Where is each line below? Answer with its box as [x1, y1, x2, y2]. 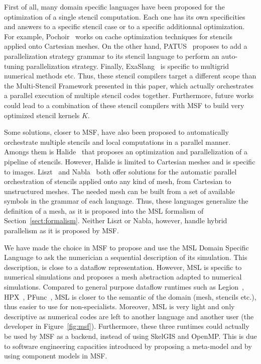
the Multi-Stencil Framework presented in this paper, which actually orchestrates [4, 80, 253, 90]
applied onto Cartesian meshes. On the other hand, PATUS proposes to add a [4, 41, 247, 51]
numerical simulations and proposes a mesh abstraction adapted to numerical [4, 271, 242, 282]
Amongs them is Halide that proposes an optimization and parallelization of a [4, 146, 247, 157]
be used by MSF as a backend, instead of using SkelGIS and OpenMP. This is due [4, 331, 257, 341]
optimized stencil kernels [4, 110, 80, 120]
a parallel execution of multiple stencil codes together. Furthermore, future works [4, 90, 254, 101]
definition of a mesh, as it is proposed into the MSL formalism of [4, 205, 204, 216]
